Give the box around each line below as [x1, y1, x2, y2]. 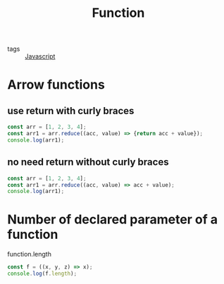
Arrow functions [7, 77, 106, 93]
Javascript [25, 52, 56, 61]
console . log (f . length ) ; [7, 270, 77, 278]
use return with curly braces [7, 104, 135, 117]
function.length [7, 250, 51, 259]
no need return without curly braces [7, 156, 169, 168]
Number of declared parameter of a [7, 211, 218, 228]
